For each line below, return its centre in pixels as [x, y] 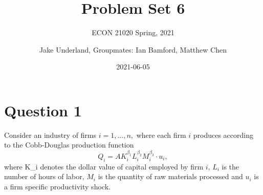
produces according [223, 135]
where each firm [161, 135]
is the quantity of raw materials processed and [170, 176]
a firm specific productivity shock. [57, 186]
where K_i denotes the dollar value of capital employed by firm [104, 166]
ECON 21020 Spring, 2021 [133, 32]
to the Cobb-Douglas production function [69, 145]
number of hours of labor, [44, 176]
